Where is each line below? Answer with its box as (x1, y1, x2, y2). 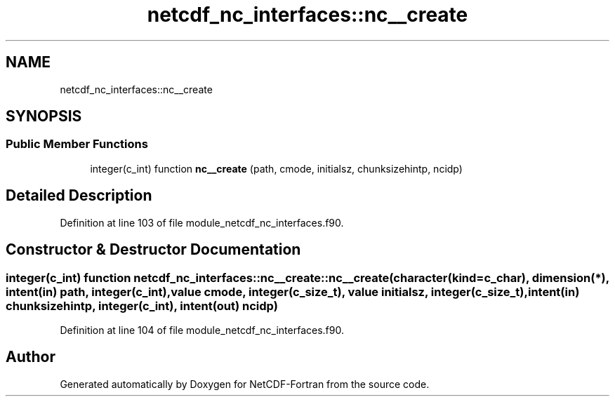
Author (6, 348, 55, 366)
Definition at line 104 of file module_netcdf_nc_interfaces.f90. (60, 323, 344, 336)
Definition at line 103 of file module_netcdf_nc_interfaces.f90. (60, 216, 344, 229)
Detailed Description (6, 187, 152, 205)
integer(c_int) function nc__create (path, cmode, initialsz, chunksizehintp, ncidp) (90, 162, 463, 175)
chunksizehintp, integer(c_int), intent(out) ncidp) (6, 298, 278, 313)
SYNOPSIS (6, 107, 82, 126)
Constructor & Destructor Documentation (6, 241, 301, 259)
